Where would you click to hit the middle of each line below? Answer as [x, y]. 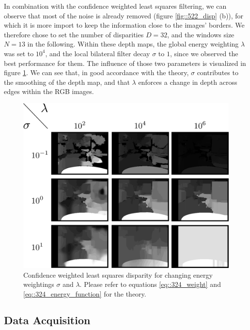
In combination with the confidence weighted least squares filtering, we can [115, 6]
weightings [39, 284]
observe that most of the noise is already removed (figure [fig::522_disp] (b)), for [124, 15]
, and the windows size [201, 34]
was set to [19, 53]
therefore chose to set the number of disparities [74, 34]
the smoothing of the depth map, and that [67, 82]
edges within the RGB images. [49, 91]
